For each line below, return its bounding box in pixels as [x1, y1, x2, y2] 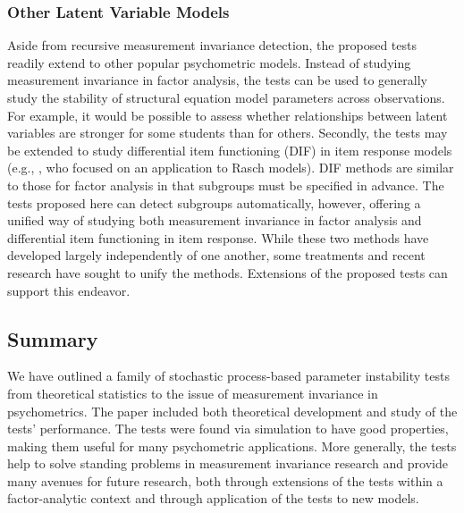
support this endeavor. [7, 281, 131, 299]
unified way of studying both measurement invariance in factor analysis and [7, 211, 422, 230]
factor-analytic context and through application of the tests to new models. [7, 489, 419, 508]
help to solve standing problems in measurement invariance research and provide [7, 454, 448, 473]
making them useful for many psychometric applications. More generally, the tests [7, 436, 457, 455]
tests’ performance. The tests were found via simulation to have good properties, [7, 419, 449, 438]
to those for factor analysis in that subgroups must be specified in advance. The [7, 175, 444, 194]
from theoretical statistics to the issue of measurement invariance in [7, 383, 378, 402]
